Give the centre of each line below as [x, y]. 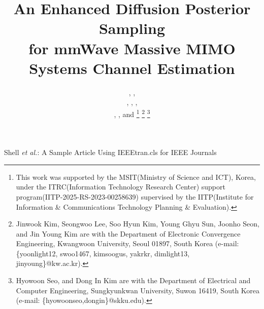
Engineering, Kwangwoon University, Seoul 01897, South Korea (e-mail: [127, 243]
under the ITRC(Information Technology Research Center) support [121, 187]
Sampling [132, 28]
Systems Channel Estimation [132, 68]
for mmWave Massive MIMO [132, 48]
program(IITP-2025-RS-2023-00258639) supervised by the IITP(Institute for [135, 196]
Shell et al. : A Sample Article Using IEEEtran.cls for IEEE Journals [110, 152]
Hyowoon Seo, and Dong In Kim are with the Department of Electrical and [133, 280]
